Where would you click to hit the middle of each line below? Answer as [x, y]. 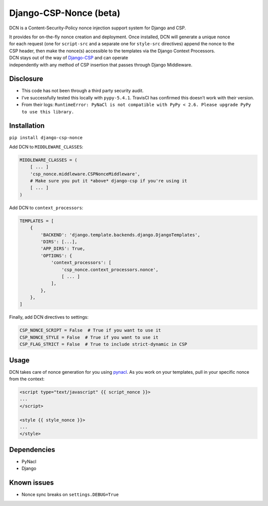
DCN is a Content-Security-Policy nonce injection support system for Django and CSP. [98, 28]
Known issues [32, 483]
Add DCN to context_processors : [46, 208]
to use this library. [48, 112]
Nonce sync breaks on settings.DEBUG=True [70, 495]
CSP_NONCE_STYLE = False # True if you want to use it [89, 337]
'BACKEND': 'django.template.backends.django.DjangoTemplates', [120, 235]
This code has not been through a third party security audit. [83, 91]
